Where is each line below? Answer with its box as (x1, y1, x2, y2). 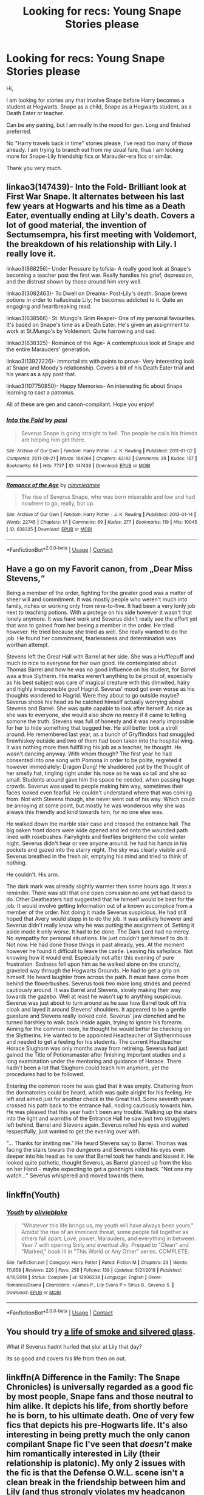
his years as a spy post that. (6, 370, 77, 377)
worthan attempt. (6, 641, 50, 649)
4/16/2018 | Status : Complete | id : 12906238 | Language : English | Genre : (6, 1274, 163, 1281)
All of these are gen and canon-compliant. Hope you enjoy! (6, 401, 154, 408)
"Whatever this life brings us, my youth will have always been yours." (21, 1222, 194, 1229)
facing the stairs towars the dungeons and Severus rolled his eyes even (6, 1146, 185, 1154)
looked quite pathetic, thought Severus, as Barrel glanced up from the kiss (6, 1159, 192, 1166)
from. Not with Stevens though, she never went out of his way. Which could (6, 796, 195, 803)
